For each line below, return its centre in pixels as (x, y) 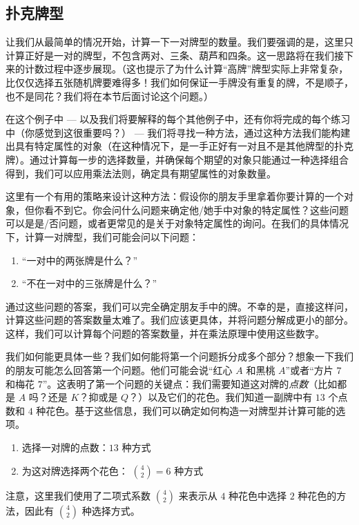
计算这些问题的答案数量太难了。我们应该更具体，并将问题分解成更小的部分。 (179, 320)
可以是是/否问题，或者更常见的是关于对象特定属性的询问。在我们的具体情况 (177, 223)
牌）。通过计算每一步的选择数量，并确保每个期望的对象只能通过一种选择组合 (177, 159)
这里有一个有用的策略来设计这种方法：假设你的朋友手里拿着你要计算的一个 (175, 196)
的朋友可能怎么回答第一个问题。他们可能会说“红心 (119, 370)
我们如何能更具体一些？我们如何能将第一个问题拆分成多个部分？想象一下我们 (179, 356)
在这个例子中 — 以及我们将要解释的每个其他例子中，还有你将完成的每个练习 (178, 119)
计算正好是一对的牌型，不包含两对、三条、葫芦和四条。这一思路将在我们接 (175, 55)
